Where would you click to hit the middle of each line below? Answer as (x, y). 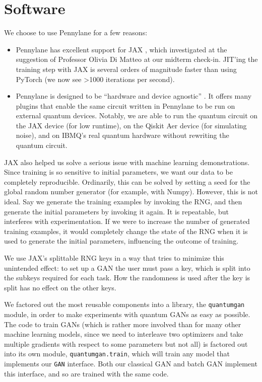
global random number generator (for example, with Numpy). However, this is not (131, 192)
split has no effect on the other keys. (60, 287)
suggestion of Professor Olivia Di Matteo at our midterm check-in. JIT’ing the (137, 59)
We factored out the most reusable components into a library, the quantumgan (124, 304)
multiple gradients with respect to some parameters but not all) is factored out (126, 343)
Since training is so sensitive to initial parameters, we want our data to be (118, 172)
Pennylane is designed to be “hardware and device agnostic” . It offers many (134, 96)
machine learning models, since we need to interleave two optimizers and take (124, 334)
